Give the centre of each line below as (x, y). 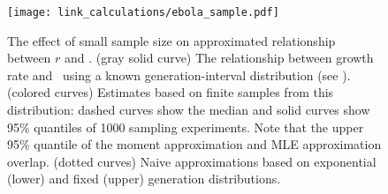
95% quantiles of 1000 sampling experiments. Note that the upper (186, 127)
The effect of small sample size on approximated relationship (171, 40)
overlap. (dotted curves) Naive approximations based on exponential (192, 161)
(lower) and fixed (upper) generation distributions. (144, 179)
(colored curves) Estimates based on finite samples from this (171, 92)
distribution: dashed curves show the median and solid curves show (189, 110)
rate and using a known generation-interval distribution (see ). (179, 75)
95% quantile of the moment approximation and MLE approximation (194, 144)
